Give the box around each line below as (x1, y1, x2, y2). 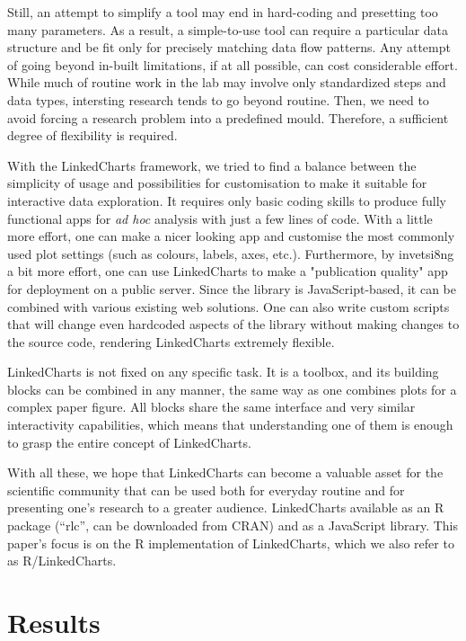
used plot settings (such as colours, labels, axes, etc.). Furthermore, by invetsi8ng (7, 244, 454, 263)
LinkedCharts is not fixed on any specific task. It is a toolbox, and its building (7, 362, 439, 381)
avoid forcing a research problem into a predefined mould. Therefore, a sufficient (7, 108, 449, 127)
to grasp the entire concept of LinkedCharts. (7, 432, 251, 451)
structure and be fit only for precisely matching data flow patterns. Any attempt (7, 38, 451, 57)
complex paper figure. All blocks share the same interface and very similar (7, 397, 416, 416)
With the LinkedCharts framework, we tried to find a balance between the (7, 156, 417, 174)
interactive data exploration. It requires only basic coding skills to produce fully (7, 191, 446, 209)
